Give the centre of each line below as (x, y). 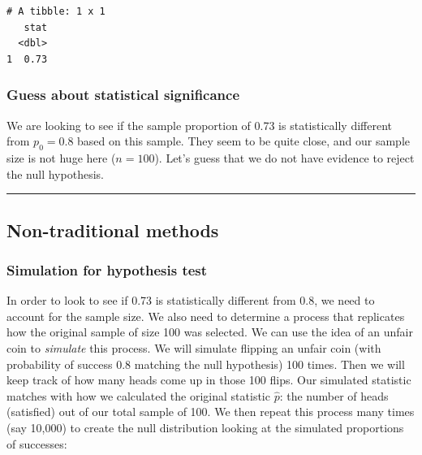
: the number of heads (334, 395)
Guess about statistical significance (123, 95)
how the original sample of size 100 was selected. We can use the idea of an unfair (210, 332)
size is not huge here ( (61, 157)
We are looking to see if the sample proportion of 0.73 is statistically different (199, 125)
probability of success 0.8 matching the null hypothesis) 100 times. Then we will (206, 364)
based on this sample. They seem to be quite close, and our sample (244, 141)
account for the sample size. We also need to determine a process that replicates (206, 316)
